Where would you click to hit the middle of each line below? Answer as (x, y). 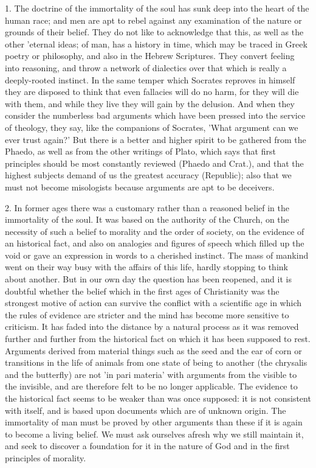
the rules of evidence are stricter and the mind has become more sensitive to (147, 314)
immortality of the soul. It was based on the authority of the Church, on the (147, 219)
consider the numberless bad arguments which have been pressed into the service (155, 115)
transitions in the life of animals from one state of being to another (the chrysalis (156, 362)
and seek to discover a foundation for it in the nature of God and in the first (147, 446)
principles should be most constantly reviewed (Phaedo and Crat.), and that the (154, 163)
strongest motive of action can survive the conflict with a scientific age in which (153, 303)
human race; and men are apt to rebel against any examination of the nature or (153, 20)
